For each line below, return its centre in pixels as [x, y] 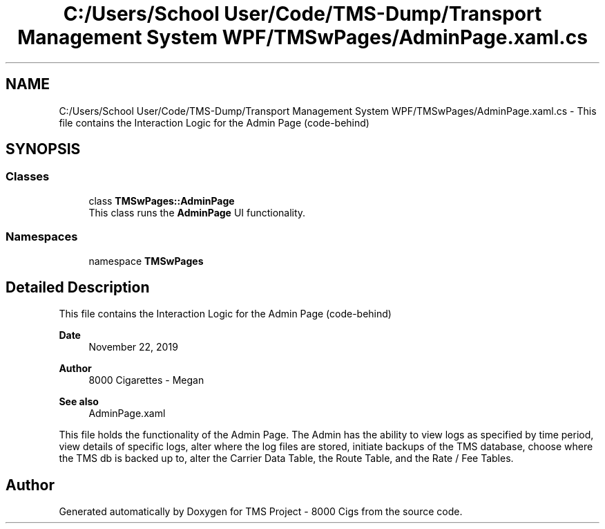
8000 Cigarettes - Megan [146, 380]
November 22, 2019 [133, 347]
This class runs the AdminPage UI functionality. [197, 212]
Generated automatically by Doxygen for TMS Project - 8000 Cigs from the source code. [261, 512]
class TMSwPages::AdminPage [162, 201]
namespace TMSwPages [146, 261]
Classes [28, 177]
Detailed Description [78, 287]
